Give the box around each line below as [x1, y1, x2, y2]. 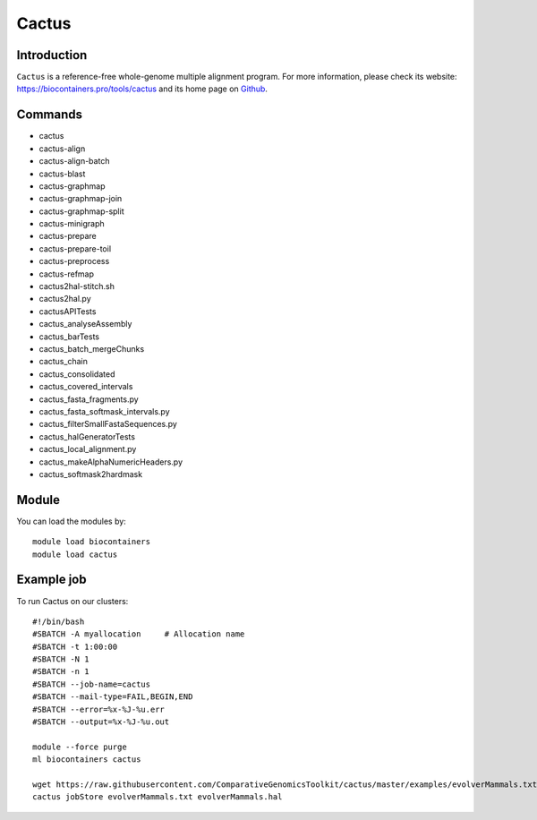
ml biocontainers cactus [32, 755, 141, 764]
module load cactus [32, 549, 118, 559]
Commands [16, 107, 83, 123]
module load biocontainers [32, 537, 151, 547]
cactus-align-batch [38, 156, 110, 167]
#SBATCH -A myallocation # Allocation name [32, 629, 245, 639]
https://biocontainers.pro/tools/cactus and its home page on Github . [16, 83, 268, 94]
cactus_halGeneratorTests [38, 431, 136, 442]
